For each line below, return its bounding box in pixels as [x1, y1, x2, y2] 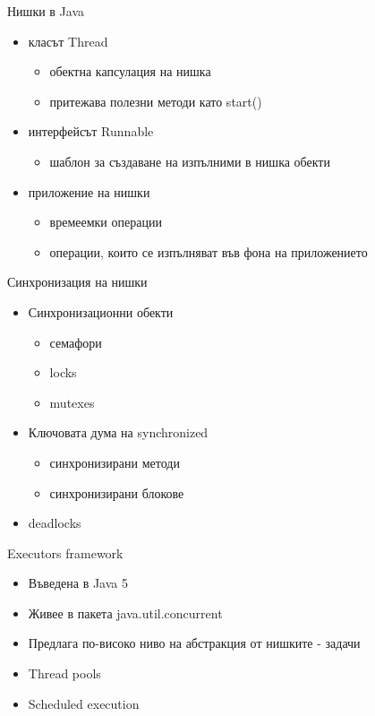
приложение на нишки [28, 182, 150, 201]
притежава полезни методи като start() [49, 91, 262, 110]
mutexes [49, 393, 95, 411]
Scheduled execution [28, 694, 140, 712]
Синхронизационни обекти [28, 302, 174, 321]
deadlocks [28, 513, 81, 532]
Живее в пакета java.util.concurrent [28, 603, 223, 622]
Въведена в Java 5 [28, 574, 128, 592]
